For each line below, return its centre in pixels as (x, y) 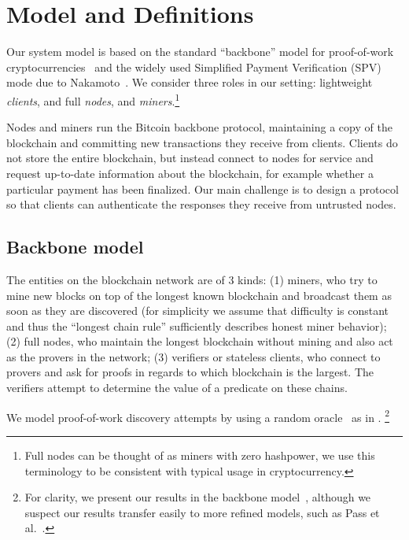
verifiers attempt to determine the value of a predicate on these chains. (177, 388)
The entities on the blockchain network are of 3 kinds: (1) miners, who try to (192, 279)
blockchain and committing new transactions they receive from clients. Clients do (202, 142)
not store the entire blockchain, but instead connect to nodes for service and (190, 158)
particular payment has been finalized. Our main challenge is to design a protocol (203, 189)
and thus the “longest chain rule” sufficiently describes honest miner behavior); (197, 325)
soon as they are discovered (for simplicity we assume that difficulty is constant (198, 311)
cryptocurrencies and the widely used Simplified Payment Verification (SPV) (194, 67)
